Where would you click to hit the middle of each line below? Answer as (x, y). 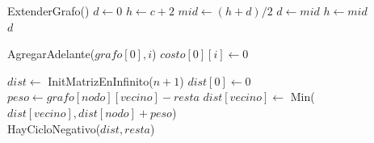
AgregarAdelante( (51, 54)
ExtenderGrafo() (48, 11)
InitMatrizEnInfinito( (101, 80)
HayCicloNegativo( (54, 128)
